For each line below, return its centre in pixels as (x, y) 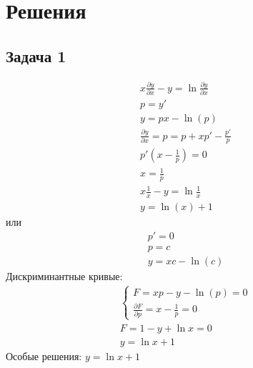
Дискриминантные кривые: (64, 275)
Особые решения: (44, 356)
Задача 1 (36, 55)
